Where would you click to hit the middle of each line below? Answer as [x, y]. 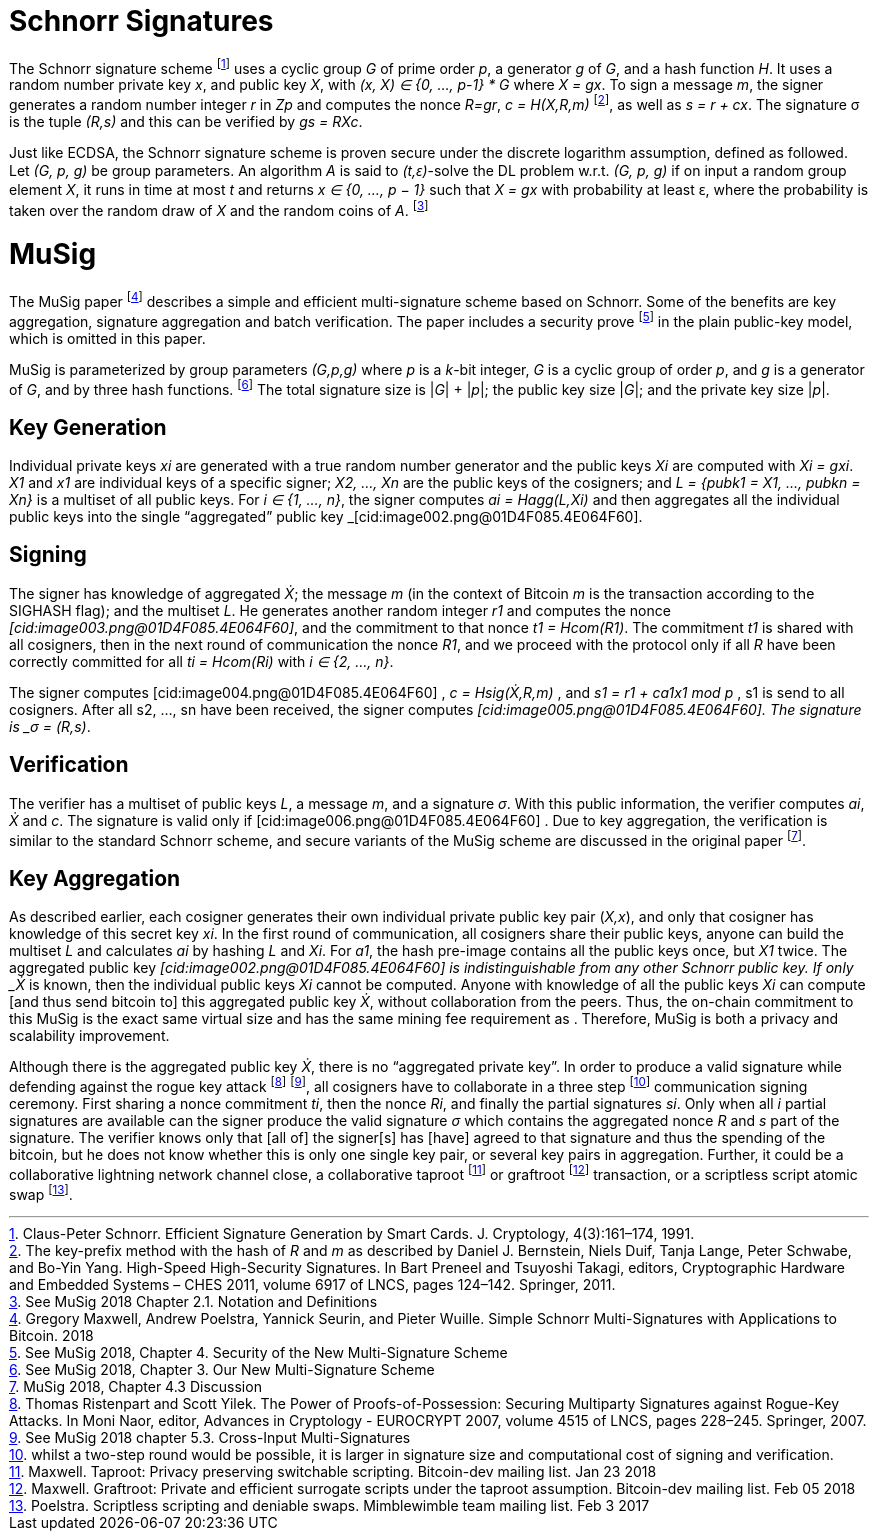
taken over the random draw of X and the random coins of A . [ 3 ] [219, 209]
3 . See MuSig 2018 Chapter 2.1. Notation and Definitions [193, 1302]
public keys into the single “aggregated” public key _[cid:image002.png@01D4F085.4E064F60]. [326, 517]
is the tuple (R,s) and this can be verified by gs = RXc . [186, 122]
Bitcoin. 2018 [51, 1336]
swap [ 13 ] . [41, 1192]
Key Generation [88, 427]
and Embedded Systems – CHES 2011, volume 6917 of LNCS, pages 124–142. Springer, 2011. [312, 1285]
